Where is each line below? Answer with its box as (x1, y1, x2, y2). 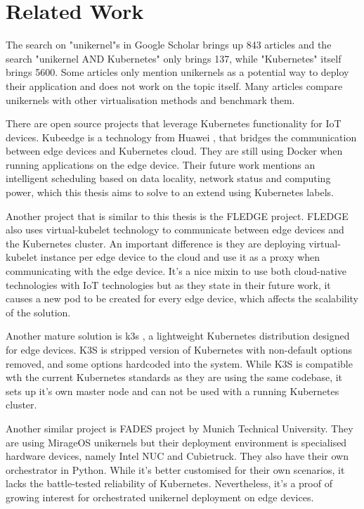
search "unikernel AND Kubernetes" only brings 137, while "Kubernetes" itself (6, 51, 342, 65)
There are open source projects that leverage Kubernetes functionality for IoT (6, 116, 342, 131)
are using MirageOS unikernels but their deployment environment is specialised (6, 434, 347, 449)
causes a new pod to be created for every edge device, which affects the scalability (6, 291, 359, 306)
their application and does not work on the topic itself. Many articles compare (6, 78, 343, 93)
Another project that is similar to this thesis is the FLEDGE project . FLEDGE (6, 208, 349, 223)
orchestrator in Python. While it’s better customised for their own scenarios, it (6, 462, 345, 477)
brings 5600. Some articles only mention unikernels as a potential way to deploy (6, 65, 349, 79)
